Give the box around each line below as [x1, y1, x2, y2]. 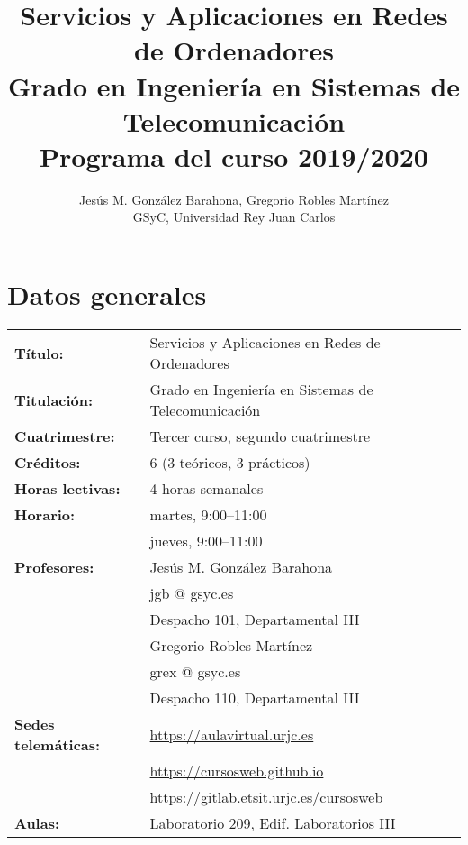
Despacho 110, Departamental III [149, 687, 360, 708]
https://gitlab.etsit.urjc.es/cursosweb [149, 786, 383, 807]
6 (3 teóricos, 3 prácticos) [149, 452, 310, 473]
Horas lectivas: [14, 478, 121, 499]
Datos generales [7, 276, 207, 313]
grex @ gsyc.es [149, 661, 241, 682]
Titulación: [14, 389, 94, 410]
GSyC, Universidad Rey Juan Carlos [132, 207, 336, 226]
